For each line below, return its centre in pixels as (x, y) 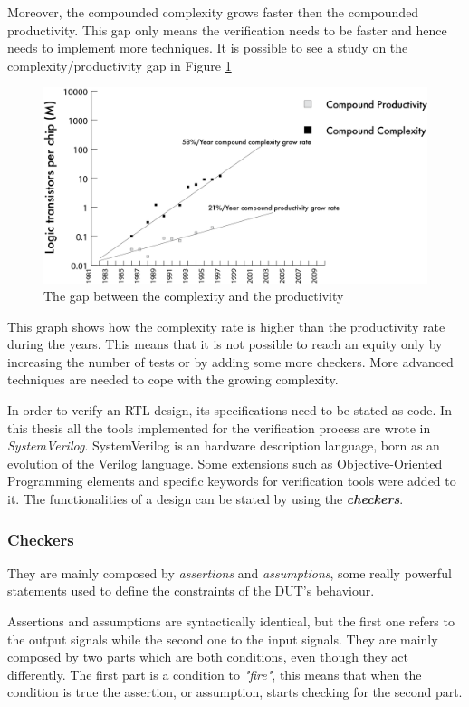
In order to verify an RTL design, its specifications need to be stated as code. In (230, 410)
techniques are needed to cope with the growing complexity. (173, 379)
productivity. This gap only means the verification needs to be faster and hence (227, 29)
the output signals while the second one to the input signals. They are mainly (223, 639)
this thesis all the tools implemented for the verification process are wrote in (219, 427)
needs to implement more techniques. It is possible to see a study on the (208, 48)
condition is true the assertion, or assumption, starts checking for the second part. (235, 692)
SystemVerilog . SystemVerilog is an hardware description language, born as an (224, 446)
